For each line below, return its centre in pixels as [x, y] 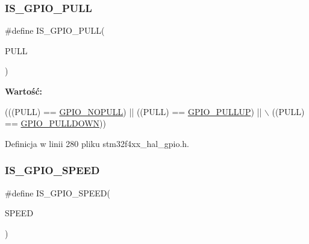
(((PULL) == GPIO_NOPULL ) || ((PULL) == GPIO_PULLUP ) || [133, 111]
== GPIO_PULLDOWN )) [55, 123]
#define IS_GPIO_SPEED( [58, 192]
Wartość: [24, 91]
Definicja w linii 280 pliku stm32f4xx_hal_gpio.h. [97, 143]
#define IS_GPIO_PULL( [55, 30]
